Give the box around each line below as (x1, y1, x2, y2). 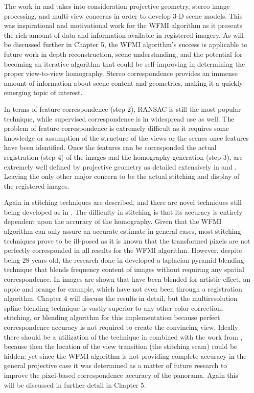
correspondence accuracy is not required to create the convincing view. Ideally (4, 322, 238, 332)
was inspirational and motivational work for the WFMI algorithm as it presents (4, 20, 242, 30)
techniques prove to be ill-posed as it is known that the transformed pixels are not (4, 235, 251, 246)
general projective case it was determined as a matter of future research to (4, 360, 227, 370)
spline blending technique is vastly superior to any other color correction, (4, 302, 223, 313)
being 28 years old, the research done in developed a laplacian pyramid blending (4, 254, 244, 265)
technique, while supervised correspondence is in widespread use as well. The (4, 113, 234, 123)
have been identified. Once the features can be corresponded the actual (4, 142, 217, 152)
